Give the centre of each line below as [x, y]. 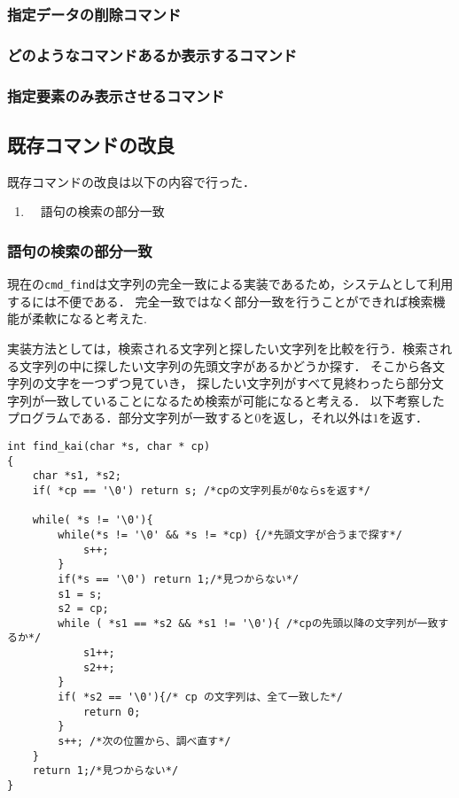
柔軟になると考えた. [89, 318]
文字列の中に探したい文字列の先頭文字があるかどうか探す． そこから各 [226, 365]
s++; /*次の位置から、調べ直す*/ [144, 742]
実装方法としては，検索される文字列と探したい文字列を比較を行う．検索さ [224, 348]
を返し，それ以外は [317, 418]
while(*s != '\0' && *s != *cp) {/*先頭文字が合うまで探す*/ [230, 535]
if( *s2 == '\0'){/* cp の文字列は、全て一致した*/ [200, 697]
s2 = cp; [83, 609]
